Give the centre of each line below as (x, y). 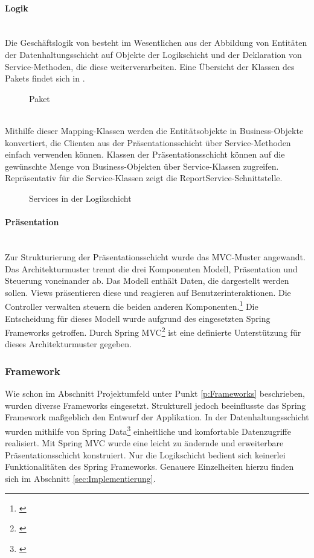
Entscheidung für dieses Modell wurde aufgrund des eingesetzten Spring (138, 318)
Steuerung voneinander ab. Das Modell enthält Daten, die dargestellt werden (147, 281)
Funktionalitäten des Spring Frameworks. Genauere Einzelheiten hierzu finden (149, 467)
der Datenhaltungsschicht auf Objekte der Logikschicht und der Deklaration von (153, 54)
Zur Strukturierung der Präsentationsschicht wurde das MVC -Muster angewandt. (155, 256)
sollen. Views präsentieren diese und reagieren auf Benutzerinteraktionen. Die (148, 292)
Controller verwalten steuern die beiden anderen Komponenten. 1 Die (132, 305)
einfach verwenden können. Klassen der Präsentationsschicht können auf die (145, 154)
